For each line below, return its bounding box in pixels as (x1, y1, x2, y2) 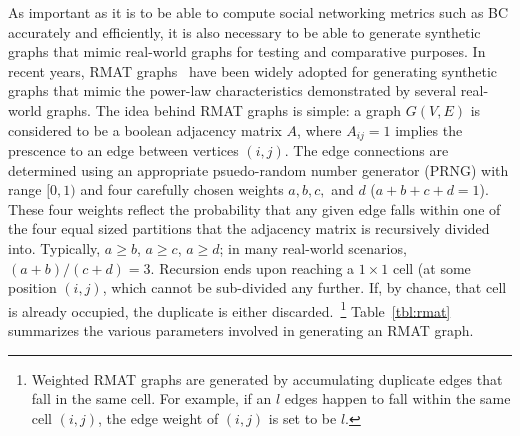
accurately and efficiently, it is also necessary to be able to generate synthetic (8, 21, 481, 42)
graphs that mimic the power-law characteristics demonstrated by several (8, 80, 457, 101)
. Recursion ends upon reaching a (150, 257, 355, 278)
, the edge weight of (98, 407, 219, 428)
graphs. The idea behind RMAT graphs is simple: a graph (46, 99, 402, 120)
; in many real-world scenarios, (219, 237, 407, 258)
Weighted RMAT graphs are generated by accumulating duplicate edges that (31, 368, 503, 389)
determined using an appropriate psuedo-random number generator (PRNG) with (8, 159, 509, 180)
